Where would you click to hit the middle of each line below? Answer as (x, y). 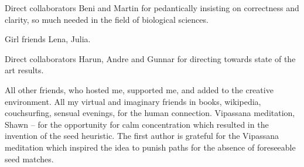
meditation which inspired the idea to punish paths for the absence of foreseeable (150, 147)
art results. (24, 70)
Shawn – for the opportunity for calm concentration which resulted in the (137, 124)
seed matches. (29, 159)
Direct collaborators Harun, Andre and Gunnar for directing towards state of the (150, 58)
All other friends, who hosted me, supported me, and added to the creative (139, 89)
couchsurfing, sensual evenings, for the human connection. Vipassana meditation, (150, 113)
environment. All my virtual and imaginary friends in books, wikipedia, (133, 101)
